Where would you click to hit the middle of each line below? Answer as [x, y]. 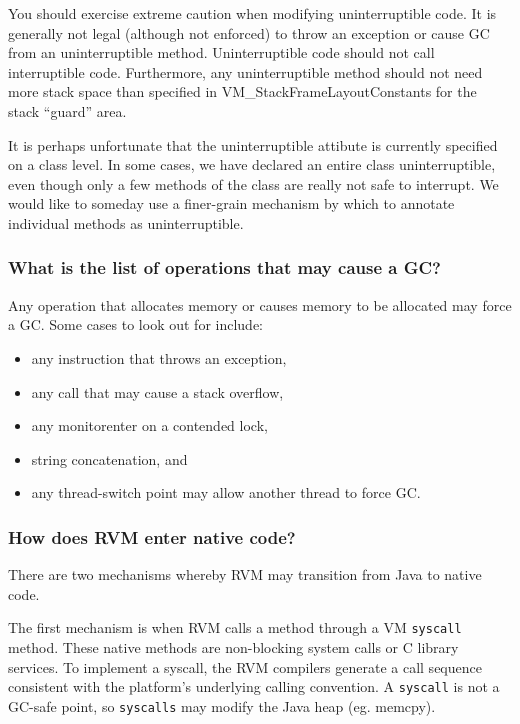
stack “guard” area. [67, 110]
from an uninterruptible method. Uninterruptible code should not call [221, 52]
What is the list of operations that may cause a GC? [224, 267]
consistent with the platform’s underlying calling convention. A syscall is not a [254, 686]
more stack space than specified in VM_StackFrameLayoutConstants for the [242, 91]
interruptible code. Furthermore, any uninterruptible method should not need [245, 71]
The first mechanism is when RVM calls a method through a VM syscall [235, 627]
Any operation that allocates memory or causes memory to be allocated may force [260, 304]
